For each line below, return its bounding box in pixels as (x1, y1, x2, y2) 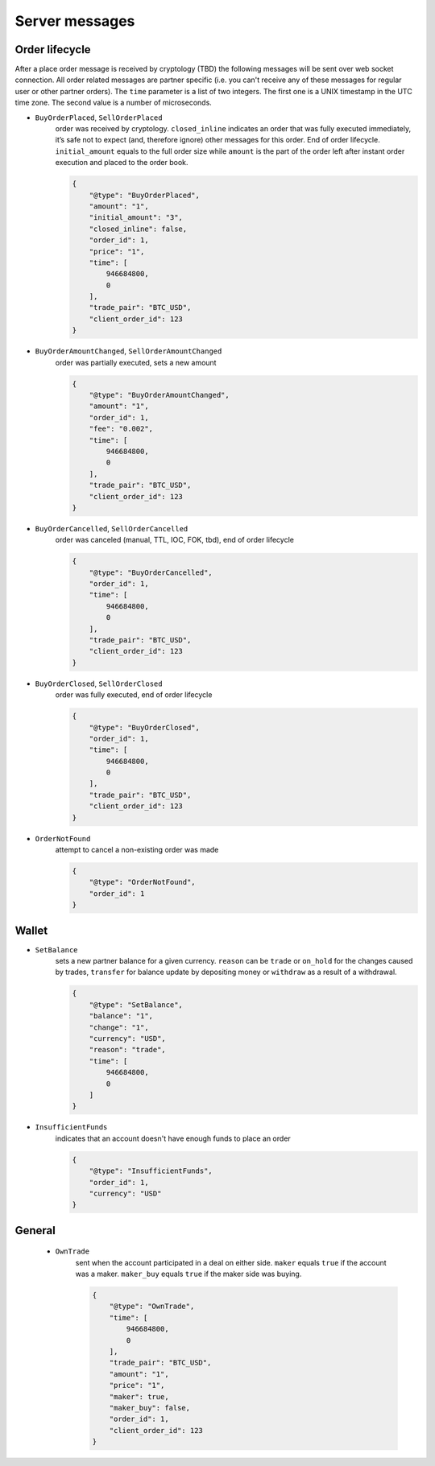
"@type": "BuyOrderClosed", (89, 723, 201, 732)
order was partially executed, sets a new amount (55, 357, 217, 367)
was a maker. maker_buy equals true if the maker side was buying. (75, 1269, 302, 1279)
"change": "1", (89, 1022, 149, 1032)
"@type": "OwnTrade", (109, 1302, 195, 1311)
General (14, 1224, 56, 1237)
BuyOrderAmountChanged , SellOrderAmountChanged (35, 346, 222, 356)
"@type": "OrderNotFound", (89, 878, 197, 887)
